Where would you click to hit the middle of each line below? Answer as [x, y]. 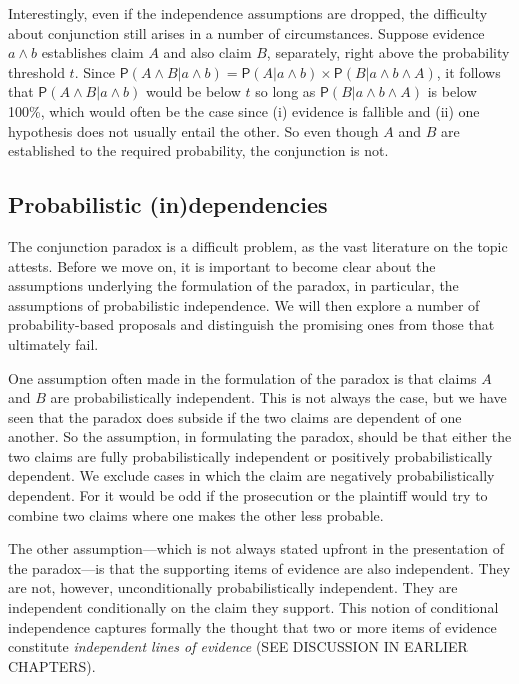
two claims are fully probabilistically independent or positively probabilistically [250, 455]
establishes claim [92, 52]
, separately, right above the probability [388, 52]
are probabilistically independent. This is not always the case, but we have [278, 397]
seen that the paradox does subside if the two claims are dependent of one [235, 416]
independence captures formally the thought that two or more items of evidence [252, 626]
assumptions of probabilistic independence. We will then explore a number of [244, 304]
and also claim [207, 52]
